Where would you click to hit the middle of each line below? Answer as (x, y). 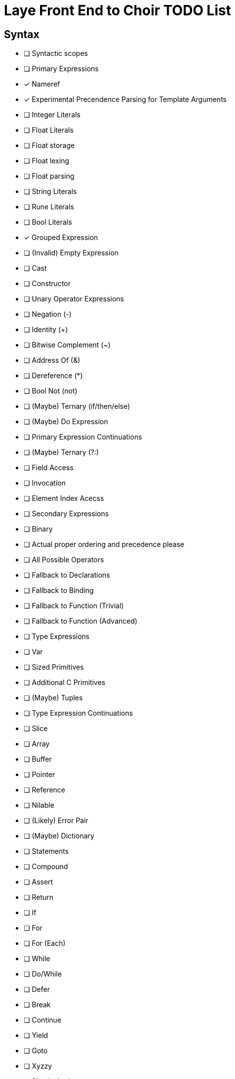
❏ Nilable (39, 805)
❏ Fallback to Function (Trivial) (74, 606)
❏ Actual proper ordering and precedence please (104, 544)
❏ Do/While (43, 974)
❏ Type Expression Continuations (78, 713)
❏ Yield (36, 1035)
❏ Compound (46, 867)
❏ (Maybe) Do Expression (66, 422)
